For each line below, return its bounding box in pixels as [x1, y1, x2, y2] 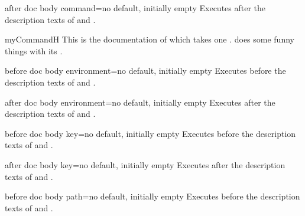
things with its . [5, 44, 63, 57]
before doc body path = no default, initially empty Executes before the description [5, 190, 300, 202]
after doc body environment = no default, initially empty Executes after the [5, 96, 275, 108]
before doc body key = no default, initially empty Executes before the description [5, 127, 296, 139]
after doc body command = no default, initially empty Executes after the [5, 2, 266, 14]
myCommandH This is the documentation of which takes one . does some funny [5, 33, 294, 45]
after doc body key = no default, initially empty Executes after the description [5, 158, 285, 171]
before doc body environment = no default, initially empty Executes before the [5, 64, 286, 77]
